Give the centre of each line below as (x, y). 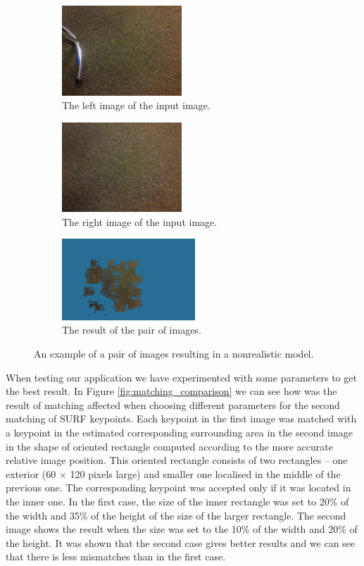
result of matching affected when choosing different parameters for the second (173, 404)
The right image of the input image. (140, 221)
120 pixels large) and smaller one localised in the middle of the (205, 473)
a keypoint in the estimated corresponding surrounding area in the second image (179, 432)
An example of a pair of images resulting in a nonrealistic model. (174, 353)
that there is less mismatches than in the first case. (116, 556)
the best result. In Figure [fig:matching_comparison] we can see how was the (171, 391)
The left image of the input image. (136, 105)
